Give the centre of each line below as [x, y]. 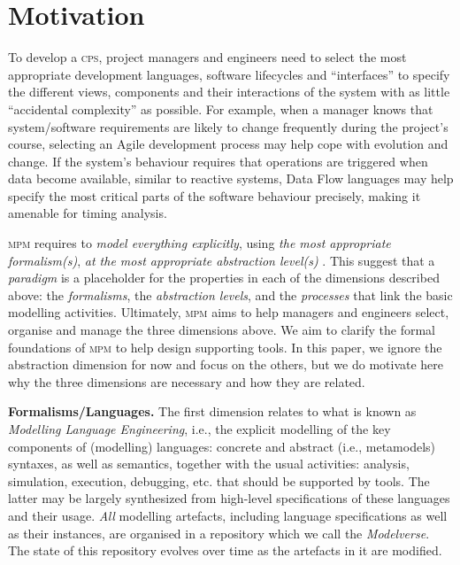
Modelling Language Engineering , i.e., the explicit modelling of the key [199, 429]
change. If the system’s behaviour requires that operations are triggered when [218, 161]
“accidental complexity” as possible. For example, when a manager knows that [221, 108]
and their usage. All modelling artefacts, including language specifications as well [228, 515]
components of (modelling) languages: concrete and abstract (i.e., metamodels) [222, 446]
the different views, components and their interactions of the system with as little [229, 92]
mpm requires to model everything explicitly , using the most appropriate [199, 243]
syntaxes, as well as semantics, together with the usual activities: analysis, [209, 464]
